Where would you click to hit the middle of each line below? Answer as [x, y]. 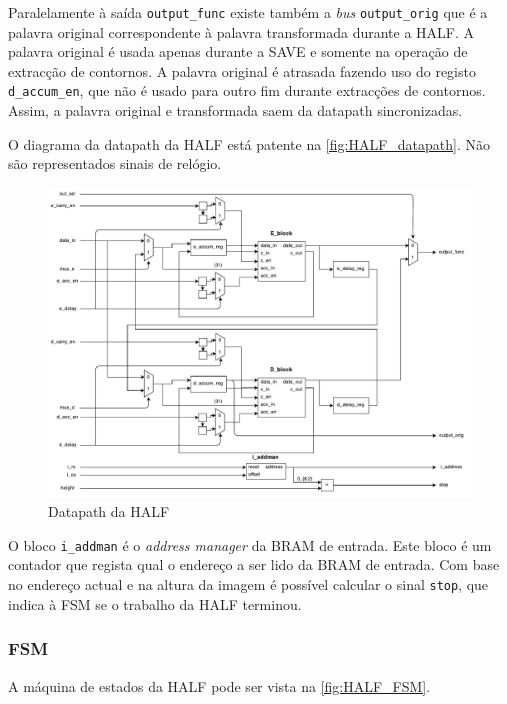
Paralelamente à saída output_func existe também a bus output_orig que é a [248, 12]
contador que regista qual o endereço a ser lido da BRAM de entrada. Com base [254, 564]
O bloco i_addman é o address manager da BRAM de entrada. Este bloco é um [250, 544]
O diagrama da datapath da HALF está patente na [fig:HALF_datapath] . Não [249, 143]
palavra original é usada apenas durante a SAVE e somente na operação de [238, 51]
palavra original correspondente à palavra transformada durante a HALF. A [241, 31]
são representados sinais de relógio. [115, 163]
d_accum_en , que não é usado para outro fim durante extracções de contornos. [247, 90]
